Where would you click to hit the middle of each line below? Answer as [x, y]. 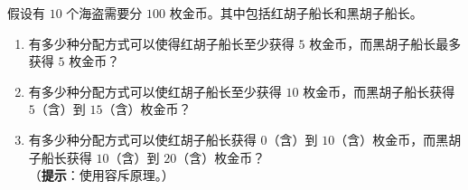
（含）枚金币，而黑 [392, 139]
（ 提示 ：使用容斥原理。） [101, 175]
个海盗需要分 [104, 13]
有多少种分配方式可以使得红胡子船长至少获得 [161, 43]
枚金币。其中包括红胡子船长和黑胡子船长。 [296, 13]
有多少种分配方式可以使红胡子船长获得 [142, 139]
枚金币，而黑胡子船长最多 [385, 43]
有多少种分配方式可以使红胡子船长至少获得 [155, 91]
